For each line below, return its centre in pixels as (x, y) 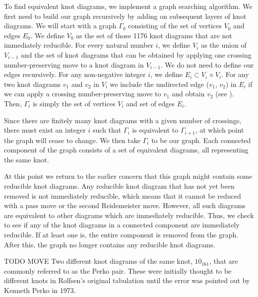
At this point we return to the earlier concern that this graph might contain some (128, 176)
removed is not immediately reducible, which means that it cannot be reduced (123, 195)
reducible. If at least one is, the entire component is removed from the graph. (121, 234)
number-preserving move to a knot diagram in (74, 64)
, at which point (220, 130)
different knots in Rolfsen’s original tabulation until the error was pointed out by (127, 280)
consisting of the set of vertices (175, 26)
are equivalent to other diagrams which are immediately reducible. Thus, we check (129, 215)
